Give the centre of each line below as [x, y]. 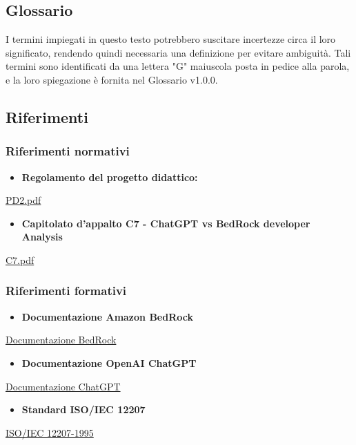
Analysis [42, 237]
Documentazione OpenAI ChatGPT [109, 362]
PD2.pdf [23, 200]
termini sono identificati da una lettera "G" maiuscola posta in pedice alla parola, [178, 66]
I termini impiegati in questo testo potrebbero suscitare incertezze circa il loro [171, 39]
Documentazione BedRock [61, 340]
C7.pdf [20, 259]
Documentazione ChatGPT [63, 386]
